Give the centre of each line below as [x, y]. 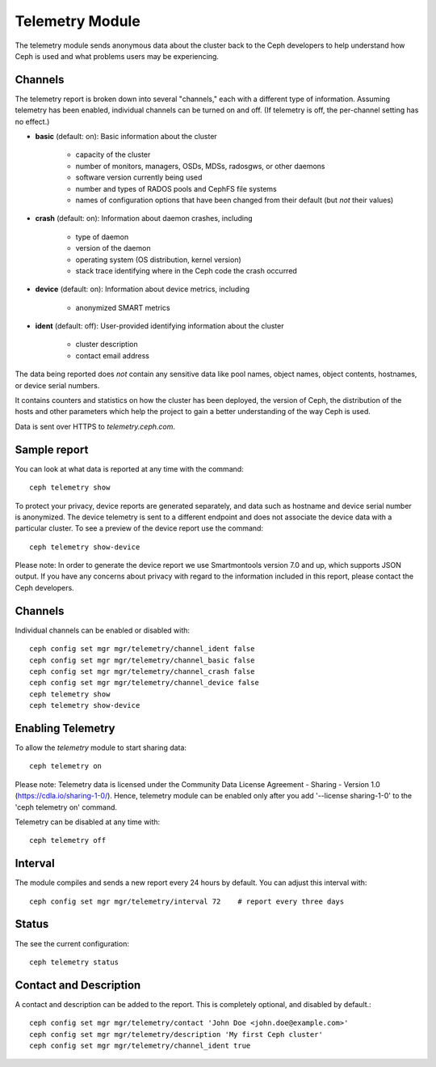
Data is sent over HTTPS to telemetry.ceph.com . [95, 426]
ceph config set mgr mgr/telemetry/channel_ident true [140, 1046]
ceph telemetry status [74, 962]
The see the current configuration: [72, 943]
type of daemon [102, 237]
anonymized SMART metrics [123, 307]
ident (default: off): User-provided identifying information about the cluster [159, 326]
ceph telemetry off [68, 840]
